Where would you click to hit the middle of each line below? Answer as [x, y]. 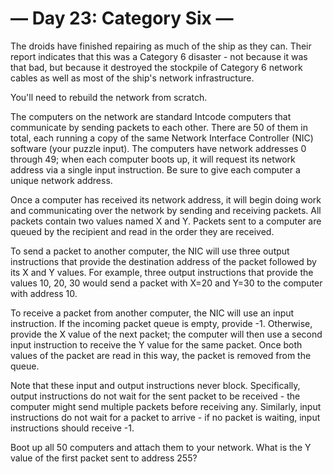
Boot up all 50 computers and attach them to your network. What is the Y [161, 447]
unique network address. [61, 180]
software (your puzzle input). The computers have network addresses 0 [158, 148]
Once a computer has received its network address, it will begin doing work [166, 199]
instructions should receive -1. [72, 428]
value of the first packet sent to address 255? [104, 458]
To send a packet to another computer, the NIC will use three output [150, 251]
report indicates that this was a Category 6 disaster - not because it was [159, 56]
